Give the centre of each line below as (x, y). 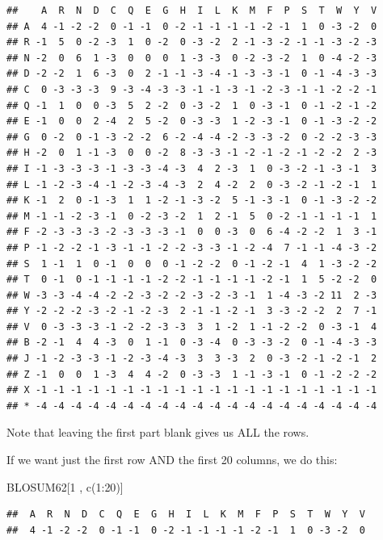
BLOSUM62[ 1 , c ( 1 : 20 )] (65, 486)
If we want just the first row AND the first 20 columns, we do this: (172, 460)
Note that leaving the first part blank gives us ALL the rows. (158, 432)
